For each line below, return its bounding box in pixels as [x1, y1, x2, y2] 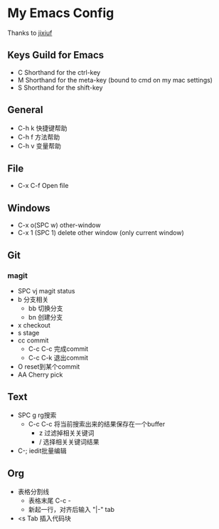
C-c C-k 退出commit [28, 353, 89, 362]
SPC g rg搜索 [17, 411, 57, 419]
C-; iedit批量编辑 [17, 446, 67, 455]
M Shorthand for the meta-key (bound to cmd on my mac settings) [17, 75, 213, 84]
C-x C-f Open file [17, 182, 69, 190]
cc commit [17, 336, 49, 345]
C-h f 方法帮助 [17, 132, 60, 141]
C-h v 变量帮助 [17, 141, 62, 150]
